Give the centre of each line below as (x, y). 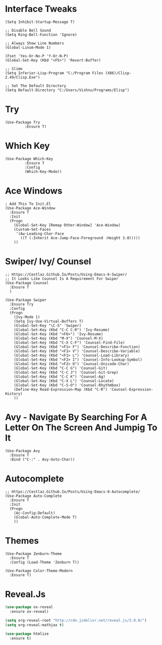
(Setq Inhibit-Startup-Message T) (40, 22)
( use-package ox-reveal (29, 607)
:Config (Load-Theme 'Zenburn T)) (44, 562)
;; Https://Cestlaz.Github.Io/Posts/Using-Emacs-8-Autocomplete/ (72, 492)
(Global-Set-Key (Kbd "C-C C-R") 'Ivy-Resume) (62, 330)
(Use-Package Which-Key (29, 159)
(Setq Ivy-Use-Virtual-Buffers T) (49, 321)
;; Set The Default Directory (36, 86)
